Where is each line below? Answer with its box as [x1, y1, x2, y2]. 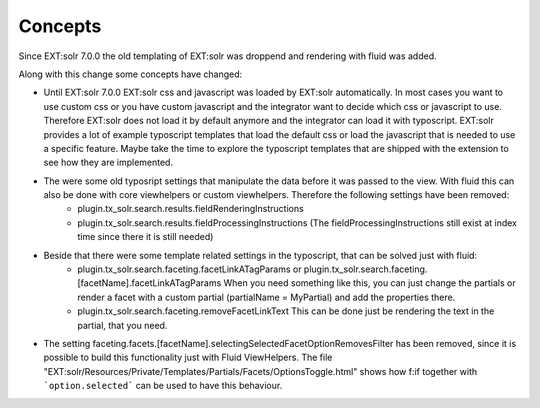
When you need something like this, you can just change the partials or [223, 277, 516, 289]
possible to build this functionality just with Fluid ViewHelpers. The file [43, 351, 333, 364]
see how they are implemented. [43, 156, 174, 169]
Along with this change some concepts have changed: [18, 68, 243, 80]
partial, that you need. [77, 319, 168, 331]
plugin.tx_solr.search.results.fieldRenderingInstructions [77, 203, 304, 215]
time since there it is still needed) [77, 231, 214, 243]
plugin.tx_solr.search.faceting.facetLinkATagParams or [77, 263, 302, 275]
